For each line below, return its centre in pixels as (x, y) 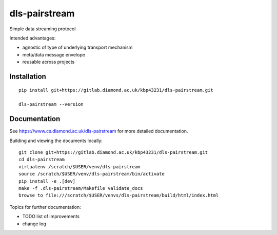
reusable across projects (48, 62)
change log (34, 224)
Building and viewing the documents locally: (56, 141)
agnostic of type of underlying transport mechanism (77, 47)
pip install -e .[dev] (47, 181)
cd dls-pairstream (42, 160)
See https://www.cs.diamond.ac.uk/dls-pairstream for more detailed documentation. (99, 131)
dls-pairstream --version (51, 104)
